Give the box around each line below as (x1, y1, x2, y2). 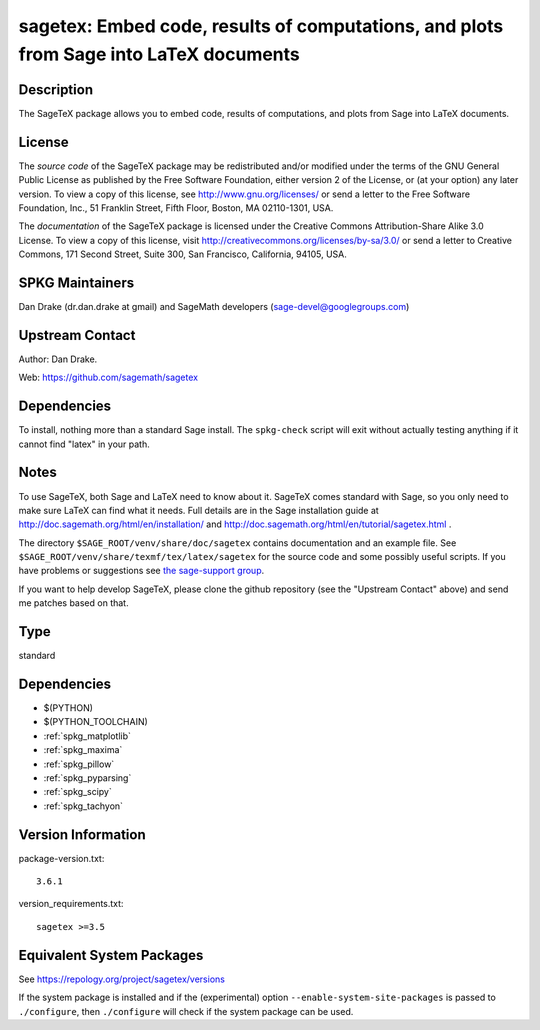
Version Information (18, 826, 146, 843)
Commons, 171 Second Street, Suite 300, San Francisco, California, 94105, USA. (18, 248, 347, 260)
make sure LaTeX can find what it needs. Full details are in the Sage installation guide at (18, 504, 379, 516)
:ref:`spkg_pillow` (43, 758, 115, 770)
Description (18, 81, 94, 98)
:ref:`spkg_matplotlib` (43, 730, 132, 742)
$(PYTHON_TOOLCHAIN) (43, 716, 149, 728)
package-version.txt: (18, 852, 105, 864)
